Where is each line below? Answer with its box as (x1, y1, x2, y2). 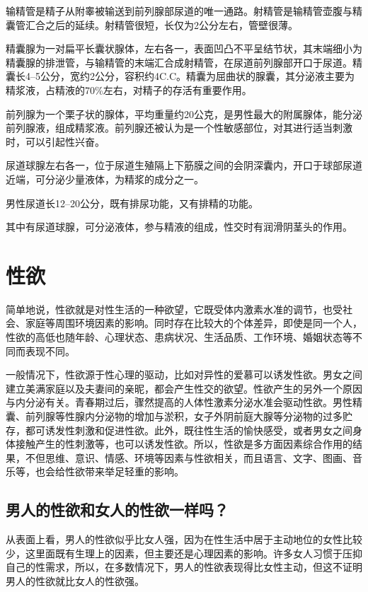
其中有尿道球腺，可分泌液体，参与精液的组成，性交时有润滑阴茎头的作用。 (6, 219, 352, 234)
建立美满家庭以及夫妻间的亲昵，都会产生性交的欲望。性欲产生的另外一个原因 (6, 381, 362, 395)
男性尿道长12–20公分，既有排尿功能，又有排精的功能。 (6, 195, 258, 210)
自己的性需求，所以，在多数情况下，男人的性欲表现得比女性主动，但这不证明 (6, 559, 362, 574)
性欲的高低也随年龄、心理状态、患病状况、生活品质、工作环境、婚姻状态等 (6, 330, 352, 344)
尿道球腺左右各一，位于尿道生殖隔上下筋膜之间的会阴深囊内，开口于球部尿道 (6, 158, 362, 173)
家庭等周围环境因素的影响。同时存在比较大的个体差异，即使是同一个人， (25, 315, 362, 330)
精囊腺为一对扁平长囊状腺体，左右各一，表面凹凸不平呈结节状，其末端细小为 (6, 41, 362, 56)
